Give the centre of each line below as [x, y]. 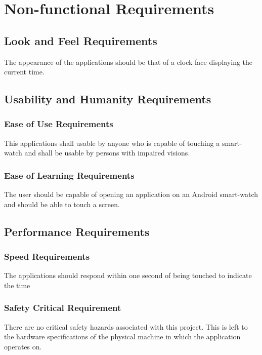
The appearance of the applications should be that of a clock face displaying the [128, 62]
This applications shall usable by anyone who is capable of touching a [112, 143]
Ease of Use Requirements [59, 124]
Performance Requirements [77, 231]
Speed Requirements [47, 257]
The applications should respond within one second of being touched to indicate [128, 275]
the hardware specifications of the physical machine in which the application [122, 337]
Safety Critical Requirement [63, 308]
